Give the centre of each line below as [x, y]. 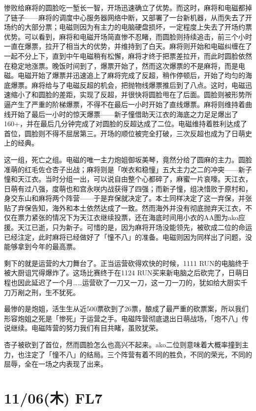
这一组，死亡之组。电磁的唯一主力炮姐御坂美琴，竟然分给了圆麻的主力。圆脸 [128, 159]
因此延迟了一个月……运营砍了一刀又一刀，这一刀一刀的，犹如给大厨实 [129, 282]
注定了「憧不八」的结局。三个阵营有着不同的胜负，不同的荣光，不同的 [138, 354]
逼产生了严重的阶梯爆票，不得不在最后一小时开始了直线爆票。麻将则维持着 [125, 104]
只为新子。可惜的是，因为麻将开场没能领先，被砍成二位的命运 [152, 227]
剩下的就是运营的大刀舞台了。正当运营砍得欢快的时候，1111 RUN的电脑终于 [127, 263]
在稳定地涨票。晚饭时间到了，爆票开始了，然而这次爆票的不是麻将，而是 [121, 65]
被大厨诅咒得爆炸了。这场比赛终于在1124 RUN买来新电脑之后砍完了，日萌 [123, 273]
